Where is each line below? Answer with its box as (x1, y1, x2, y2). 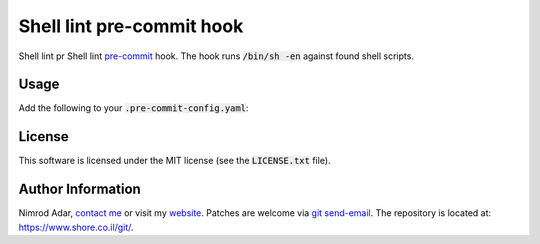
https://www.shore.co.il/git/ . (18, 221, 134, 233)
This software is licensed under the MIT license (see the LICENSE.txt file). (18, 155, 331, 167)
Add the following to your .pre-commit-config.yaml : (18, 102, 249, 114)
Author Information (18, 181, 142, 198)
